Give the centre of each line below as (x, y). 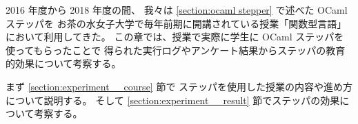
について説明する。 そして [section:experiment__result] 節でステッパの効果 (173, 100)
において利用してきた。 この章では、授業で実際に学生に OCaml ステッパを (175, 37)
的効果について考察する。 (63, 63)
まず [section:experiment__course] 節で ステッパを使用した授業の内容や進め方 (179, 86)
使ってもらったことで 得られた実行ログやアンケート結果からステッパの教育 (176, 50)
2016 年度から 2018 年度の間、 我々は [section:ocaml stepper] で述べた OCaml (177, 10)
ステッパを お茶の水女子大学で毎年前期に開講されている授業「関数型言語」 (176, 23)
